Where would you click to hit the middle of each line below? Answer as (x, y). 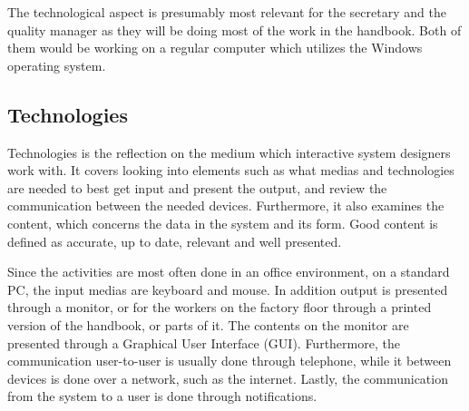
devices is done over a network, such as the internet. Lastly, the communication (228, 378)
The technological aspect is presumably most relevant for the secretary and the (227, 12)
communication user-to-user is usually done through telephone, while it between (230, 361)
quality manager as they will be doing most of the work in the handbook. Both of (234, 29)
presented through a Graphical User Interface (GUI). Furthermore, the (204, 342)
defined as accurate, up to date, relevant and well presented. (175, 241)
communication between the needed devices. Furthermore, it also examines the (226, 205)
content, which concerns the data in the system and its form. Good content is (223, 223)
